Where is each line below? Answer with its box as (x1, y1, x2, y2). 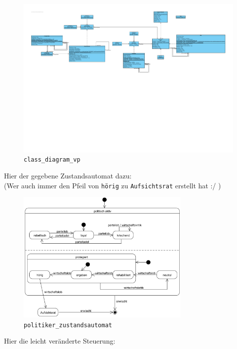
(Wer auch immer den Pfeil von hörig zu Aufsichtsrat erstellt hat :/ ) (4, 180, 221, 190)
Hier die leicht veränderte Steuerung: (4, 336, 116, 346)
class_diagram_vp (24, 156, 80, 164)
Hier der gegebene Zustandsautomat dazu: (4, 170, 132, 180)
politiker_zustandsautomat (24, 321, 112, 329)
